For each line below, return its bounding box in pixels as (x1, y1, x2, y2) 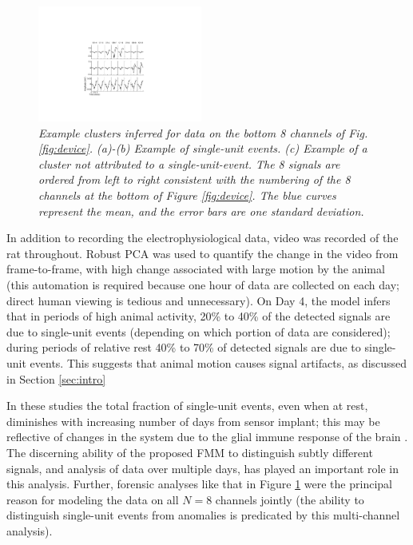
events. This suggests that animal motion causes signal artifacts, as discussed (30, 354, 407, 371)
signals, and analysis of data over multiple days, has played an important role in (6, 459, 399, 476)
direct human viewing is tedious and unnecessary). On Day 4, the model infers (6, 292, 391, 308)
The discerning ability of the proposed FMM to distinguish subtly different (6, 444, 373, 460)
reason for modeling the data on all (6, 491, 179, 507)
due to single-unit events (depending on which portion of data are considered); (6, 323, 391, 340)
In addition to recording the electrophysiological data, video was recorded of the (6, 229, 399, 246)
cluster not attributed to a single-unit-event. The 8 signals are (38, 155, 340, 172)
